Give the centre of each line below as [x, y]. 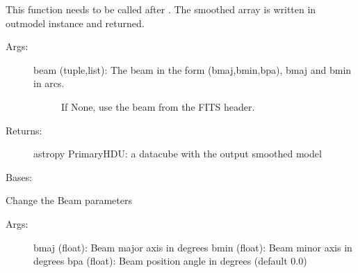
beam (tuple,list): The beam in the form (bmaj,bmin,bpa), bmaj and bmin [193, 69]
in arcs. [49, 83]
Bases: [19, 177]
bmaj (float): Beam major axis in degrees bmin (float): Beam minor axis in [193, 247]
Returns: [24, 130]
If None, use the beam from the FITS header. [158, 106]
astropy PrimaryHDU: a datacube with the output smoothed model [178, 154]
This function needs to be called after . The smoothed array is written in [161, 9]
